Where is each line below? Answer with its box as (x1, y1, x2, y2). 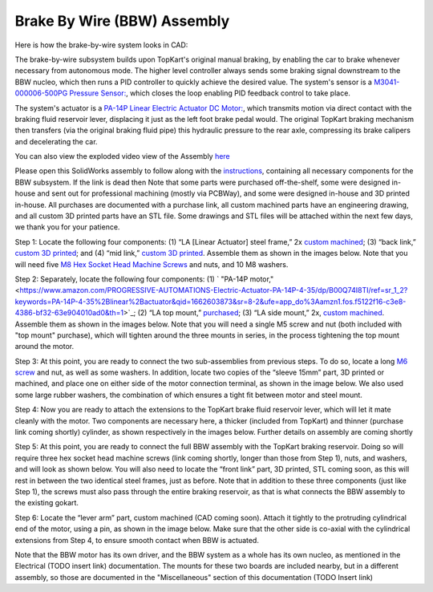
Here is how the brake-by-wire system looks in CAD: (14, 40, 188, 50)
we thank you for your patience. (14, 222, 120, 232)
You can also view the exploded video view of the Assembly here (14, 152, 230, 161)
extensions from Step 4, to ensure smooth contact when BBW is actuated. (14, 535, 260, 545)
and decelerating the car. (14, 136, 98, 146)
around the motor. (14, 342, 75, 351)
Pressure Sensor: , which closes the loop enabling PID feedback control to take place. (69, 88, 350, 98)
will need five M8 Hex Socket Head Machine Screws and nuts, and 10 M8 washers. (14, 259, 289, 269)
